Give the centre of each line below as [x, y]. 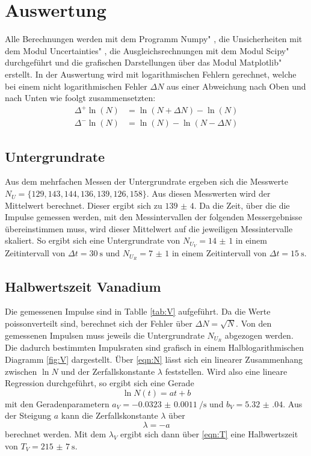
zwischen [21, 371]
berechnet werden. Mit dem [56, 433]
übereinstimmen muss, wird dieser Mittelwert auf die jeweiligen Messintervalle [149, 228]
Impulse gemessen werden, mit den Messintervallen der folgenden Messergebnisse [154, 217]
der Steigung [28, 415]
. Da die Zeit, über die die [242, 205]
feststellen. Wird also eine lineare [226, 371]
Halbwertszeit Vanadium [83, 286]
